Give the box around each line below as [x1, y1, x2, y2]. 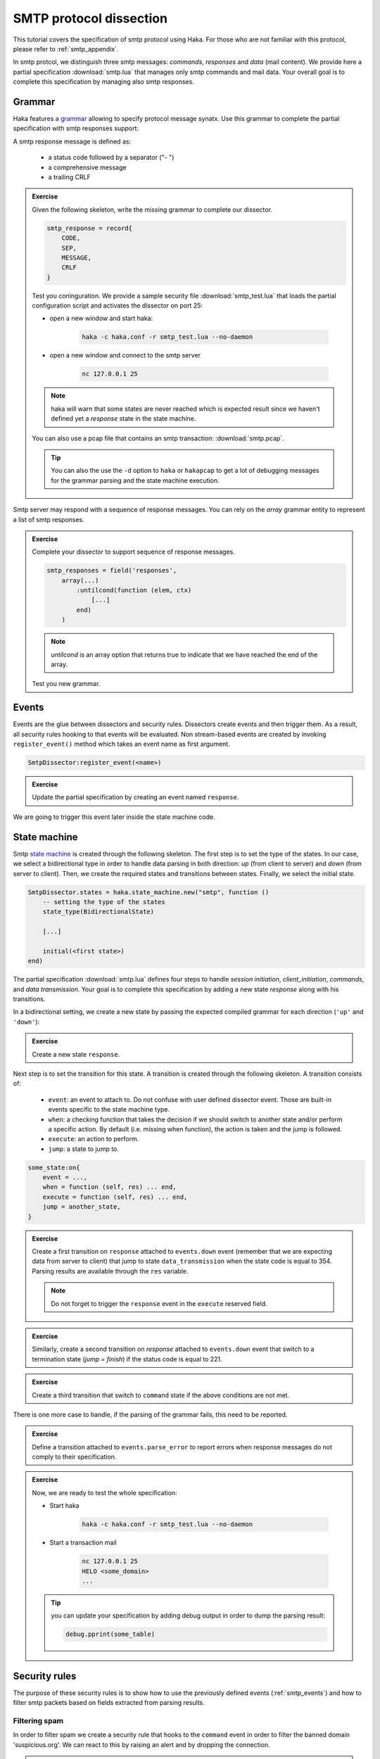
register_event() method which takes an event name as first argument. [13, 739, 230, 749]
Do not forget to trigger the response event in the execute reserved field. [51, 1299, 267, 1308]
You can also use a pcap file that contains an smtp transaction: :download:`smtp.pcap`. [32, 433, 284, 443]
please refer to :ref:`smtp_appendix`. [13, 44, 119, 53]
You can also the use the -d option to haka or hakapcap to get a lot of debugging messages [51, 466, 319, 475]
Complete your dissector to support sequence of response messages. [32, 547, 235, 556]
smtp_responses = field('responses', [46, 566, 177, 575]
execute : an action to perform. [48, 1135, 139, 1143]
